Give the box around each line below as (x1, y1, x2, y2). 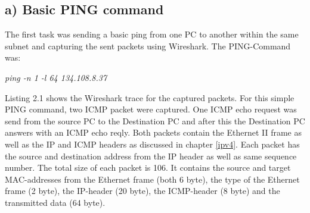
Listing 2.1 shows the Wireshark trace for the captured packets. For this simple (5, 91, 294, 104)
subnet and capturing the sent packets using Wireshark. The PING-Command (5, 39, 291, 52)
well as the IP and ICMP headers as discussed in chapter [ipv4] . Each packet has (5, 137, 300, 150)
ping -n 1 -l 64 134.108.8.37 (5, 71, 107, 83)
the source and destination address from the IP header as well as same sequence (5, 149, 297, 162)
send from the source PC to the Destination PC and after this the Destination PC (5, 114, 305, 127)
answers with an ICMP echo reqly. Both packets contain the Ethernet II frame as (5, 126, 302, 139)
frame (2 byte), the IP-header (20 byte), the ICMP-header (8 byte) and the (5, 184, 280, 197)
